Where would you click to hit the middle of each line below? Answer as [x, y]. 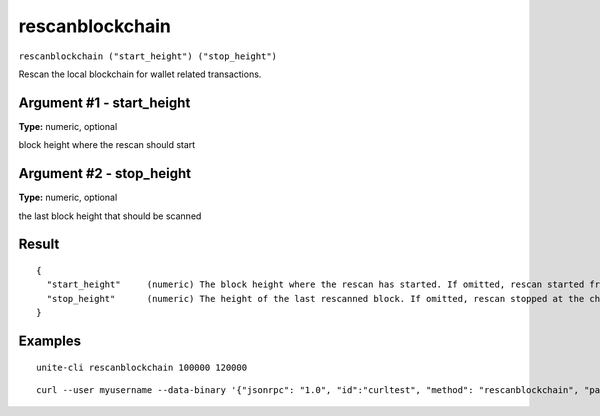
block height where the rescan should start [107, 145]
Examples [50, 340]
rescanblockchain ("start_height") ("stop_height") [148, 56]
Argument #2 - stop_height [105, 173]
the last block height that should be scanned [110, 216]
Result [39, 244]
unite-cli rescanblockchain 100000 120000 [142, 367]
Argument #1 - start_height [104, 102]
